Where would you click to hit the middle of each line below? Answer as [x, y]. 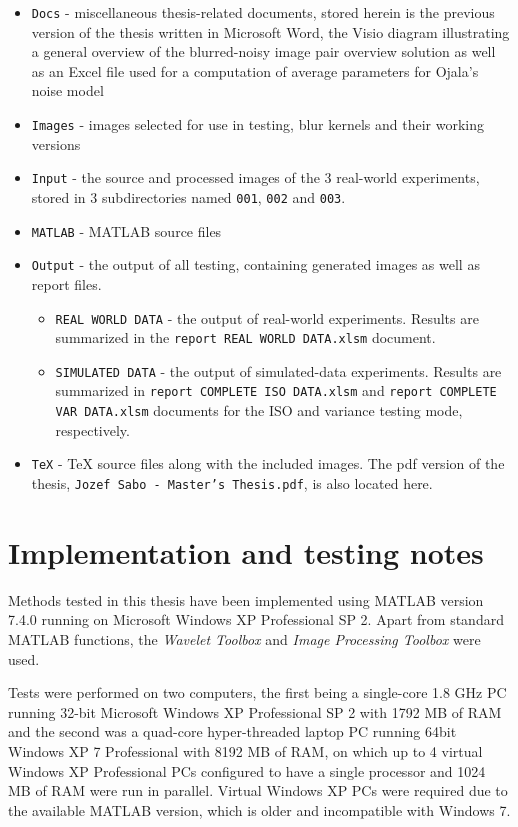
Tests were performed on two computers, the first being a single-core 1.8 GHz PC [257, 692]
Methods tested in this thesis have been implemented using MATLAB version [246, 599]
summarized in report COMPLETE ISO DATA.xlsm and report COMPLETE [276, 390]
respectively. [92, 429]
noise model [67, 90]
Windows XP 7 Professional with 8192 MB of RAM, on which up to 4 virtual [245, 750]
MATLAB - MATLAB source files [126, 230]
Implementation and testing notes [246, 551]
